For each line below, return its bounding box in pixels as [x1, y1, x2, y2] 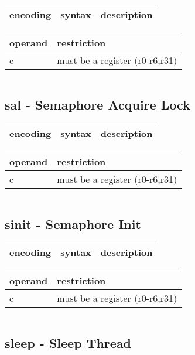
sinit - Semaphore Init [5, 214, 141, 233]
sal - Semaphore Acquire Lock [5, 95, 190, 114]
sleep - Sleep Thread [5, 333, 132, 351]
